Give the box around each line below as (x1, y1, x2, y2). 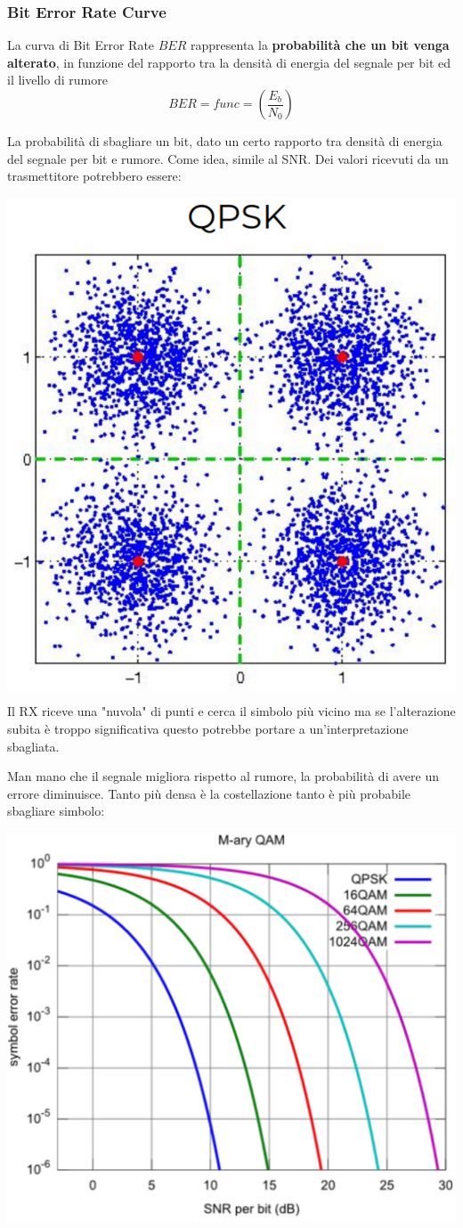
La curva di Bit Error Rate (7, 36, 155, 54)
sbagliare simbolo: (7, 801, 105, 820)
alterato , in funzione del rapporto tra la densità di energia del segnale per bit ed (7, 53, 451, 71)
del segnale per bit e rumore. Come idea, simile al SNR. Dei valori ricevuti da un (7, 149, 449, 167)
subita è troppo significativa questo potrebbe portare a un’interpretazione (7, 720, 409, 737)
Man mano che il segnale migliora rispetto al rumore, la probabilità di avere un (7, 767, 439, 785)
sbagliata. (7, 736, 60, 755)
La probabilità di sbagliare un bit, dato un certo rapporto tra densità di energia (7, 132, 443, 150)
